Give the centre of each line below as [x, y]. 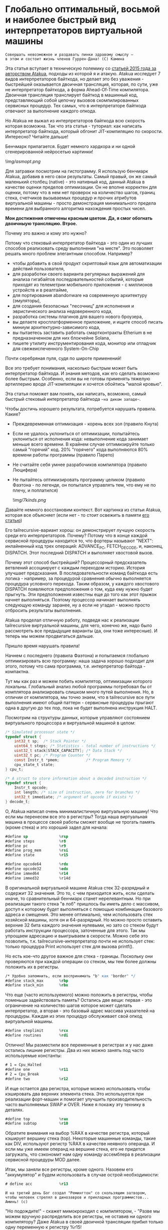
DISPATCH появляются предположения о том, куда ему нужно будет [79, 589]
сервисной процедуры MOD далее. [43, 1160]
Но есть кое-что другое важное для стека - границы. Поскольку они [79, 956]
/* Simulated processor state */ [40, 732]
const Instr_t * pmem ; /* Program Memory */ [73, 760]
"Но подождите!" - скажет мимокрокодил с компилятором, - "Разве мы [83, 1211]
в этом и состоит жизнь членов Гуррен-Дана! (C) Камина [65, 59]
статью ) [14, 520]
